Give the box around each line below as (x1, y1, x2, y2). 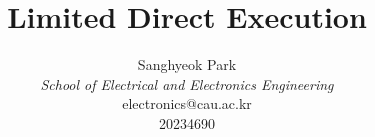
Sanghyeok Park (137, 54, 237, 75)
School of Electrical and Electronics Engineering (40, 73, 334, 94)
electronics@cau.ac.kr (122, 93, 252, 114)
